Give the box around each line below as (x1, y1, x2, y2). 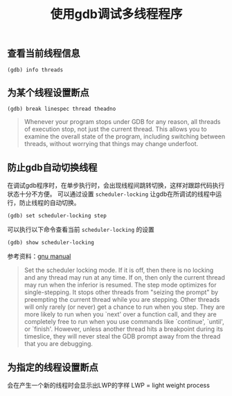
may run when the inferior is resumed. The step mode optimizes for (24, 281, 217, 289)
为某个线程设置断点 (7, 87, 89, 98)
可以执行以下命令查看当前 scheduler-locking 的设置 (7, 226, 154, 234)
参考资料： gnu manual (7, 252, 71, 260)
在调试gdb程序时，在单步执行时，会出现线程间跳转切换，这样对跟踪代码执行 (7, 181, 225, 190)
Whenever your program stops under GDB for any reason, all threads (24, 118, 221, 126)
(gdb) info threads (7, 66, 64, 73)
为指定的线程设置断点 (7, 361, 98, 373)
